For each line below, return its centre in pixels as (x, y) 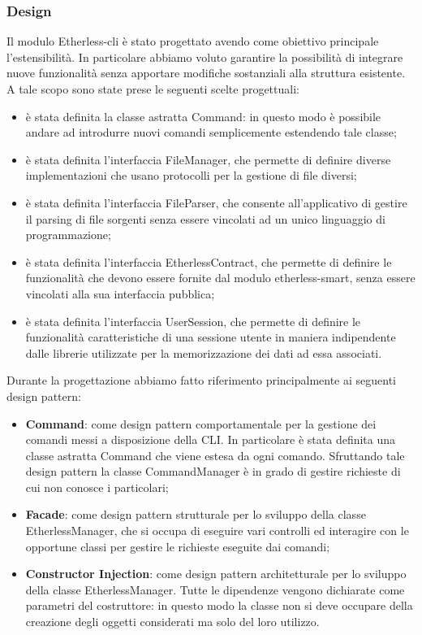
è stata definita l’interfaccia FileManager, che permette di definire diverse (208, 159)
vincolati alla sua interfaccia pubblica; (120, 293)
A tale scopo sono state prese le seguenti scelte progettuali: (153, 89)
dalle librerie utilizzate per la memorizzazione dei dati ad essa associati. (204, 352)
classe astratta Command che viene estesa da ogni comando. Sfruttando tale (215, 455)
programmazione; (68, 235)
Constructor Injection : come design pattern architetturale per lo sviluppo (216, 574)
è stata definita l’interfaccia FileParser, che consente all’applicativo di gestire (216, 202)
